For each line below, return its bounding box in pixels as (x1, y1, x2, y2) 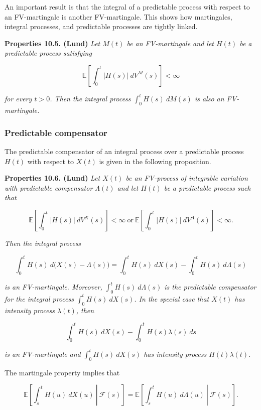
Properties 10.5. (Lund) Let (5, 38, 100, 48)
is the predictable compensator (164, 282, 256, 292)
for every (5, 93, 32, 104)
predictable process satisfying (5, 48, 92, 58)
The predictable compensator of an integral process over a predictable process (5, 146, 244, 157)
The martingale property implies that (5, 367, 120, 377)
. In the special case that (134, 293, 209, 304)
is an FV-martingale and (5, 348, 81, 359)
